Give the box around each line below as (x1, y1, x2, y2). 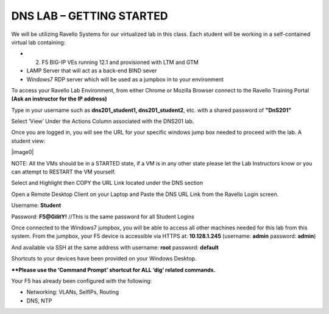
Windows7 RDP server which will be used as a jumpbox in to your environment (26, 75, 224, 83)
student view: (11, 137, 46, 144)
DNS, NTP (26, 297, 52, 304)
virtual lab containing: (11, 38, 66, 46)
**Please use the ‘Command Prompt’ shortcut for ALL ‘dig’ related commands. (11, 266, 216, 273)
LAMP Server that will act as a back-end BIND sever (26, 67, 157, 74)
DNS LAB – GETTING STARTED (11, 9, 168, 23)
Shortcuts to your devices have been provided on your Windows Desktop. (11, 255, 197, 262)
